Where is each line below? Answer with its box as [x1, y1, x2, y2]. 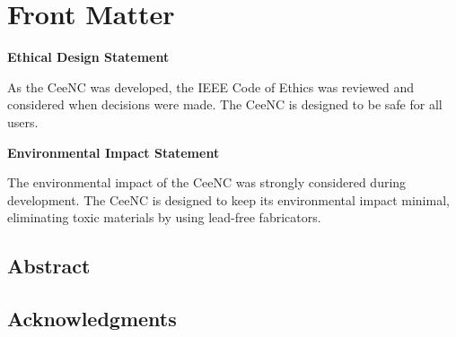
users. [7, 112, 39, 131]
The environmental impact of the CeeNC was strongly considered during [7, 173, 407, 192]
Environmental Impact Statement [7, 143, 220, 161]
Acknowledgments [7, 305, 177, 333]
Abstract [7, 252, 91, 280]
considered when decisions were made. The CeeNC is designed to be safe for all [7, 95, 443, 114]
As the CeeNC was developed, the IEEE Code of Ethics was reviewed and [7, 77, 414, 96]
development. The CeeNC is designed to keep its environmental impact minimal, [7, 190, 450, 209]
